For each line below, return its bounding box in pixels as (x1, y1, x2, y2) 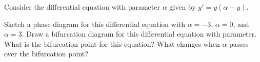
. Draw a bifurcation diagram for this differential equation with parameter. (22, 28, 257, 39)
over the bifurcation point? (4, 48, 88, 59)
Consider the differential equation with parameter (4, 2, 160, 12)
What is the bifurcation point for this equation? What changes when (4, 38, 220, 49)
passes (229, 38, 249, 49)
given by (169, 2, 196, 12)
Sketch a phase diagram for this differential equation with (4, 18, 186, 29)
